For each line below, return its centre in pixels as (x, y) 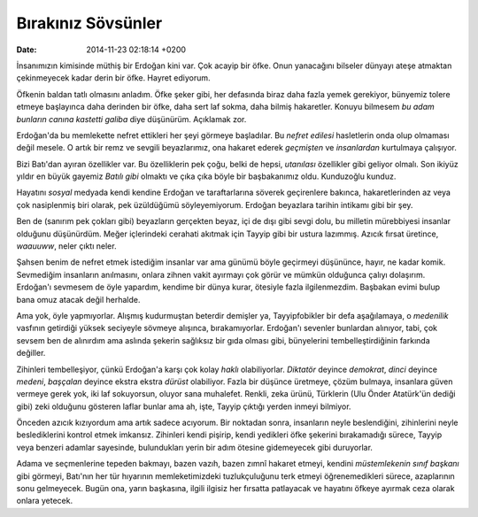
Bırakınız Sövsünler (89, 23)
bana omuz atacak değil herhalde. (78, 299)
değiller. (31, 353)
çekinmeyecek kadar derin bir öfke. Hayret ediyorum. (113, 78)
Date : (27, 50)
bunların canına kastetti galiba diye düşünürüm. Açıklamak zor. (131, 119)
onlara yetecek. (45, 501)
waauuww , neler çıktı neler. (66, 246)
